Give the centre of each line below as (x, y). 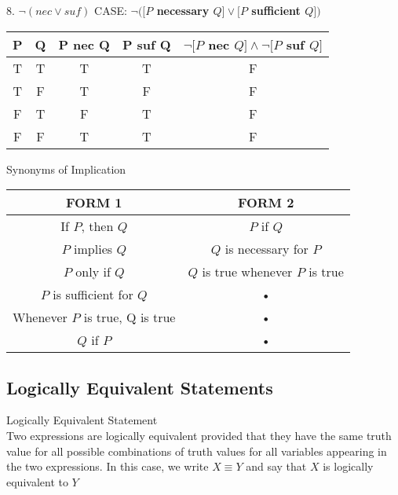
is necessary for (267, 249)
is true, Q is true (130, 317)
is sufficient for (93, 295)
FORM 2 (266, 203)
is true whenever (247, 272)
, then (97, 226)
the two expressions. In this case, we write (108, 466)
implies (93, 249)
